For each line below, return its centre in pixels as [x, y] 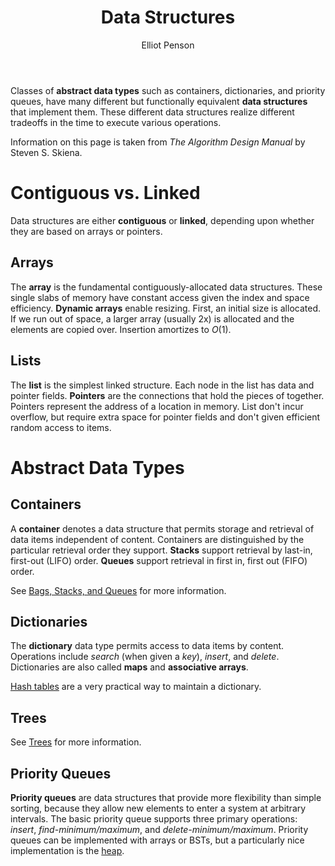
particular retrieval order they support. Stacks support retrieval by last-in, [161, 550]
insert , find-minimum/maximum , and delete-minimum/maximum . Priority [159, 829]
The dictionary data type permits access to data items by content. [147, 646]
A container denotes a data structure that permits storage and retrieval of [162, 528]
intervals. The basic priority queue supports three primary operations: [154, 818]
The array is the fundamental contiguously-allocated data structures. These [166, 287]
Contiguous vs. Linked [105, 193]
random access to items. [61, 427]
